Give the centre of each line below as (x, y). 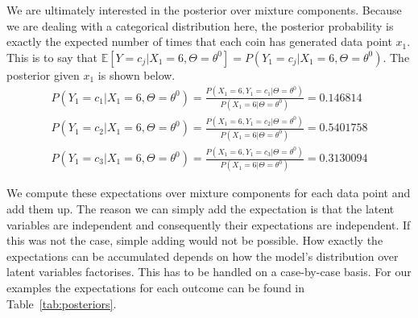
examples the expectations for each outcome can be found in (156, 287)
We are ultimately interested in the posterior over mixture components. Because (204, 10)
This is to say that (52, 57)
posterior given (43, 74)
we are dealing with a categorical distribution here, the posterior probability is (200, 25)
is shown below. (137, 74)
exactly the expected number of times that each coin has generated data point (199, 41)
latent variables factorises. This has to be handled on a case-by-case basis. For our (209, 272)
